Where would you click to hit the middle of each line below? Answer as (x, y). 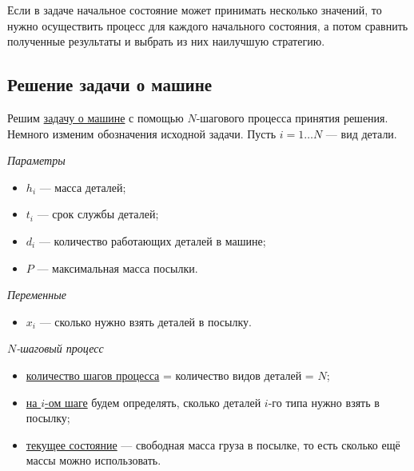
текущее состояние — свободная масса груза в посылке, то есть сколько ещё (213, 444)
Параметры (36, 160)
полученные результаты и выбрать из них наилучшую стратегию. (166, 41)
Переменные (37, 295)
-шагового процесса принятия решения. (292, 117)
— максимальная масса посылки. (117, 267)
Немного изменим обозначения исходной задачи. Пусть (142, 133)
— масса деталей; (83, 187)
